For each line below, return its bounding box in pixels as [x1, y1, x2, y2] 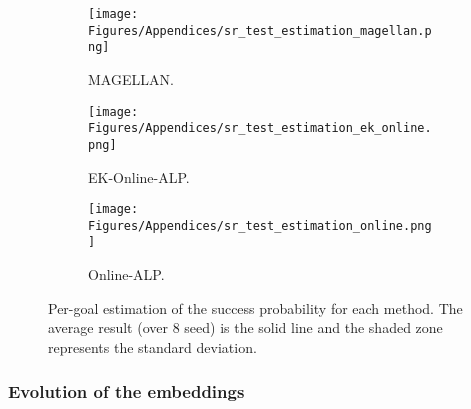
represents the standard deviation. [48, 336, 257, 357]
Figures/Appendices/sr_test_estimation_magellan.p [88, 23, 432, 38]
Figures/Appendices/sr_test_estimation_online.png [88, 218, 432, 233]
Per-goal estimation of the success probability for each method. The [48, 297, 463, 318]
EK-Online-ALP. [88, 166, 190, 187]
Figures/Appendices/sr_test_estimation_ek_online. [88, 121, 432, 136]
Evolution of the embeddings [8, 379, 245, 404]
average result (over [48, 317, 168, 338]
